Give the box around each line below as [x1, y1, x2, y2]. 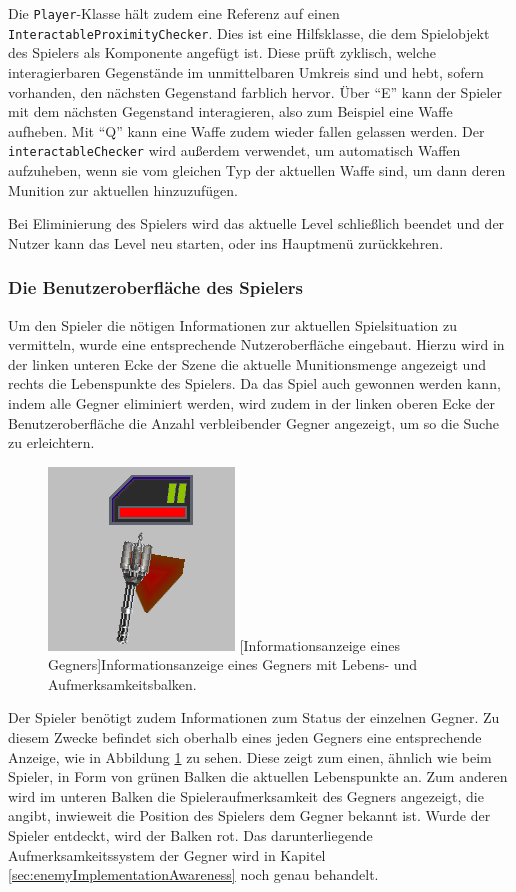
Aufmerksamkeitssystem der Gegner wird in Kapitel [8, 844, 326, 865]
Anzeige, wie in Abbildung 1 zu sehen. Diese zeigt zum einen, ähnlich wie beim [8, 746, 492, 767]
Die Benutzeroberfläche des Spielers [8, 275, 304, 300]
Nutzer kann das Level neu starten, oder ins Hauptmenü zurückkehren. [8, 232, 444, 253]
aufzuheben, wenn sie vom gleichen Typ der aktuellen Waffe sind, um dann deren [8, 159, 506, 180]
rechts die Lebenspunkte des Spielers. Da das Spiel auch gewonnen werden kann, [8, 373, 501, 394]
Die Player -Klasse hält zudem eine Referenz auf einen [8, 3, 340, 23]
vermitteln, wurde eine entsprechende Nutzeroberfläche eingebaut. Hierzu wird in [8, 334, 505, 355]
